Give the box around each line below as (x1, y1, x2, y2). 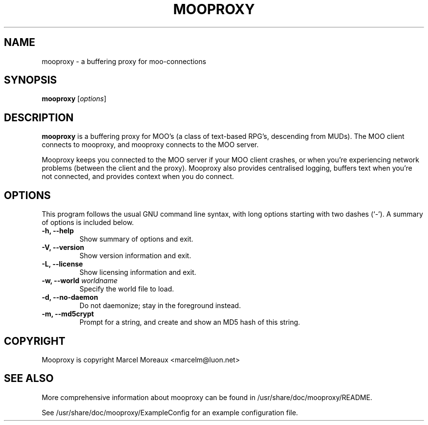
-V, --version (42, 243, 85, 252)
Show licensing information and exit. (79, 268, 196, 277)
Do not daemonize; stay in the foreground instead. (79, 301, 241, 310)
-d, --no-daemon (42, 293, 98, 302)
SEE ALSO (4, 372, 54, 385)
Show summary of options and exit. (79, 235, 193, 244)
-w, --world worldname (42, 276, 118, 285)
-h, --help (42, 226, 74, 235)
